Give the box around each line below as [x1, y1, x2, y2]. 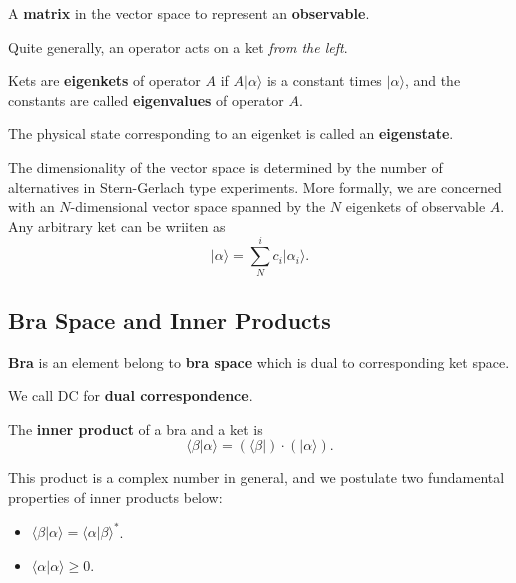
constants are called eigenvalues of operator [8, 89, 284, 110]
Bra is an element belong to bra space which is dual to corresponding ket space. [8, 351, 510, 372]
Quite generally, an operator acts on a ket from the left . [8, 36, 348, 57]
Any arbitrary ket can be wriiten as [8, 215, 226, 236]
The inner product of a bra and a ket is [8, 418, 263, 439]
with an [8, 196, 55, 217]
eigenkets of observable [345, 196, 486, 217]
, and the [404, 70, 461, 91]
